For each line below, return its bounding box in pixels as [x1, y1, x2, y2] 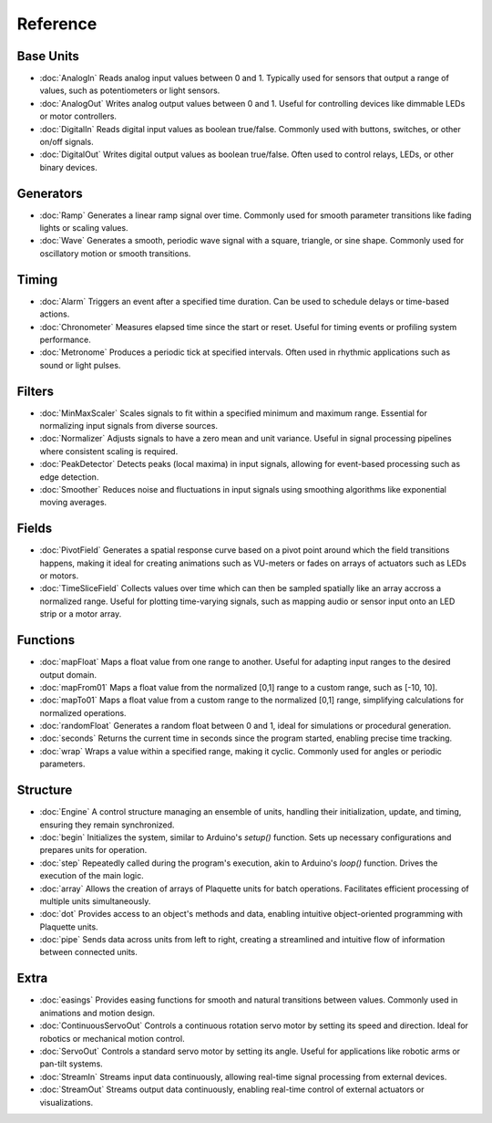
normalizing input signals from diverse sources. [39, 421, 219, 432]
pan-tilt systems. [39, 1058, 104, 1069]
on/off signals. [39, 137, 95, 148]
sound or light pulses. [39, 359, 121, 370]
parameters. [39, 758, 86, 770]
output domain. [39, 669, 97, 680]
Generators [16, 185, 83, 201]
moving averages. [39, 497, 108, 508]
